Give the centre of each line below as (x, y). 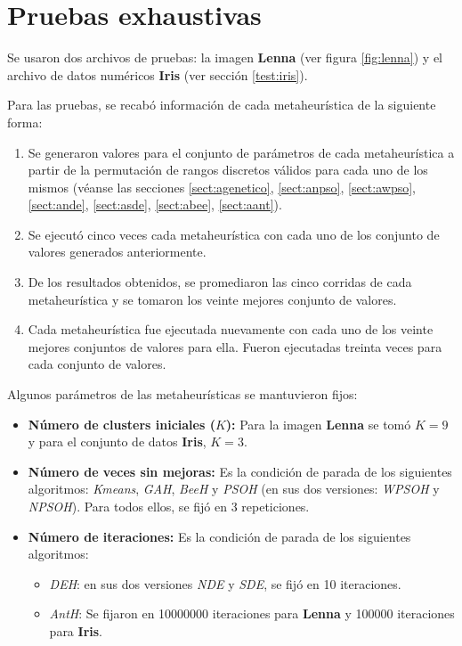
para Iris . (76, 630)
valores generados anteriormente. (117, 252)
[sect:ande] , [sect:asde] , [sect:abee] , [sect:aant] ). (155, 204)
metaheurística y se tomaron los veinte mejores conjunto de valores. (212, 299)
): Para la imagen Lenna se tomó (318, 424)
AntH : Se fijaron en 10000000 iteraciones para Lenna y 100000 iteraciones (252, 613)
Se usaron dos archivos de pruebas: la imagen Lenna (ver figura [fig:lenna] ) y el (225, 57)
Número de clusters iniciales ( (122, 424)
